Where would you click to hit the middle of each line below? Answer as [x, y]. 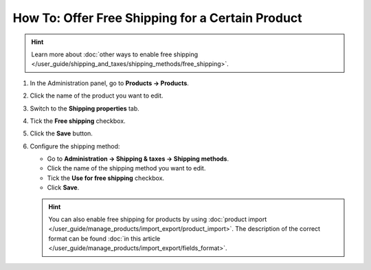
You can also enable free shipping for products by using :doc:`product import [158, 219]
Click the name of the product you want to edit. [97, 95]
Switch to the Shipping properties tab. [85, 108]
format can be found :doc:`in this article [104, 238]
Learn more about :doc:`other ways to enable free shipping [115, 54]
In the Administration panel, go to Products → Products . [109, 83]
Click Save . [63, 188]
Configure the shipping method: [75, 146]
